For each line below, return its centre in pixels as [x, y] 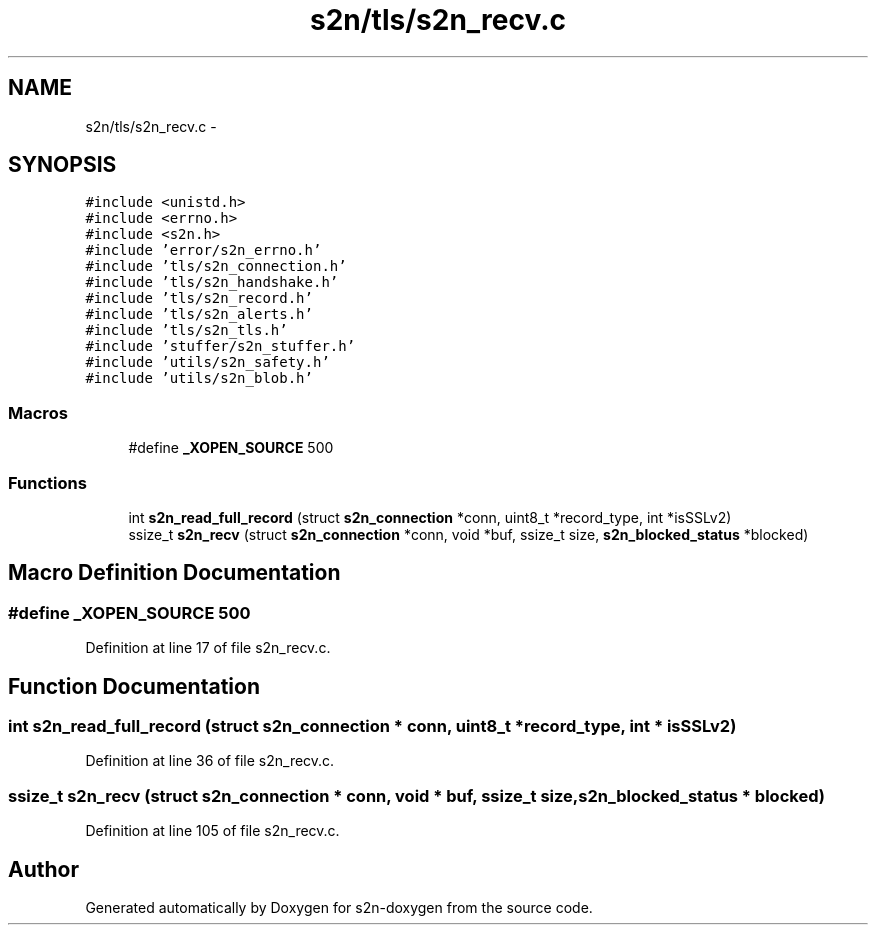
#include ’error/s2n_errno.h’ [203, 250]
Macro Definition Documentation [174, 573]
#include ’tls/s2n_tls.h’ [186, 330]
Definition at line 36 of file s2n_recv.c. [210, 761]
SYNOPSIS [62, 165]
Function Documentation [134, 686]
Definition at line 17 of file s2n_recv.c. [208, 648]
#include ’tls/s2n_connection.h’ [216, 266]
